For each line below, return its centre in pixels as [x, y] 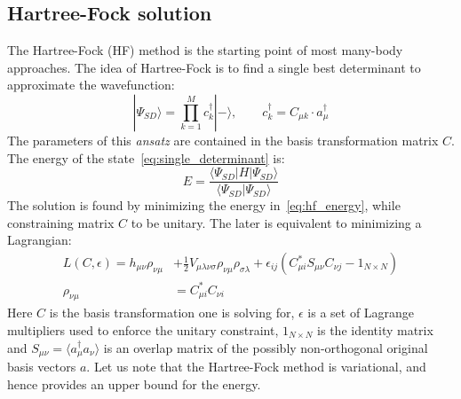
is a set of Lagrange [361, 313]
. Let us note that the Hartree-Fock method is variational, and [256, 367]
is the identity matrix [375, 329]
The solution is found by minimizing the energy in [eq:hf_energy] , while [204, 205]
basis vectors [42, 367]
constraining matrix [61, 222]
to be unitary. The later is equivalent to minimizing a [276, 222]
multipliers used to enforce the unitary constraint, [143, 329]
